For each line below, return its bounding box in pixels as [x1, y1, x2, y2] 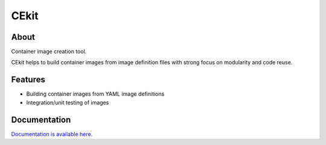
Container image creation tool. [11, 48, 87, 55]
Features [11, 75, 45, 85]
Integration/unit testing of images [26, 99, 109, 106]
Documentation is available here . [11, 130, 93, 138]
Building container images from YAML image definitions [26, 90, 165, 97]
